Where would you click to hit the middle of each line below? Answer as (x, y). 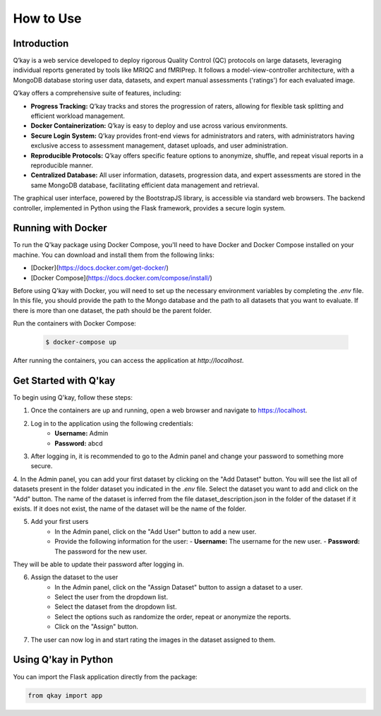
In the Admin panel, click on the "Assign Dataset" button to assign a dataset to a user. (179, 587)
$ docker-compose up (81, 342)
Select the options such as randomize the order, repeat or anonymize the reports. (173, 616)
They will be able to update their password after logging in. (99, 564)
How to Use (47, 18)
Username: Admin (81, 434)
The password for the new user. (101, 551)
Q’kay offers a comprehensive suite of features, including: (97, 93)
